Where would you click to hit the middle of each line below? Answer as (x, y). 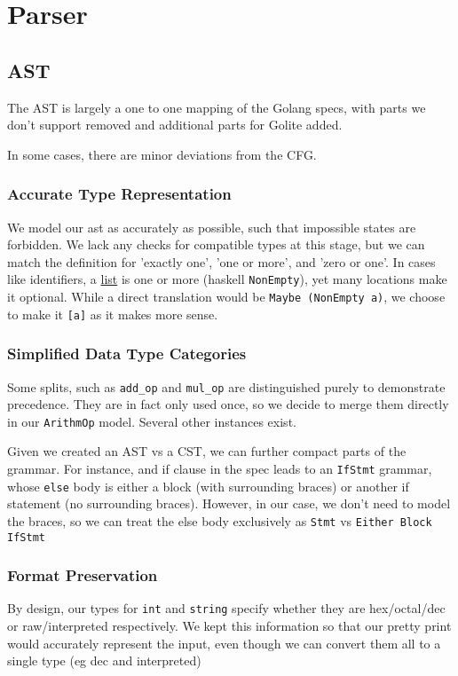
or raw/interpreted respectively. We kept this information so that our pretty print (229, 626)
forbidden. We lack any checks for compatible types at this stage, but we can (216, 244)
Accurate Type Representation (119, 194)
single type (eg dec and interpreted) (104, 660)
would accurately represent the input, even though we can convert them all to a (224, 643)
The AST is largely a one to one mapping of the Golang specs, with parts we (217, 107)
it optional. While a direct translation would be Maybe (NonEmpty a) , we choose (226, 297)
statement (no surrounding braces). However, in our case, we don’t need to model (229, 503)
